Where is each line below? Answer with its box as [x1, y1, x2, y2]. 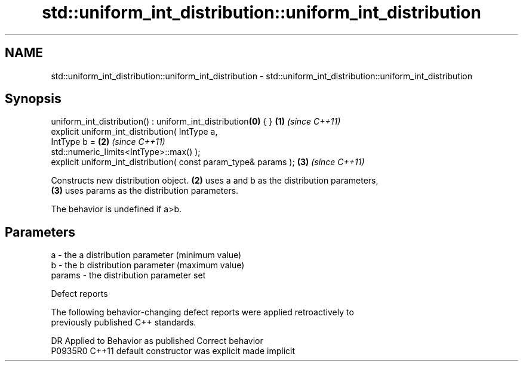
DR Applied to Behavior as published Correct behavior [51, 336, 263, 346]
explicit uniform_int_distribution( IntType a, [51, 126, 218, 137]
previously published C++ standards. [51, 317, 196, 328]
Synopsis [5, 91, 61, 107]
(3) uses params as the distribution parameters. [51, 185, 239, 196]
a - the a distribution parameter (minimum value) [51, 250, 242, 260]
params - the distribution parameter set [51, 270, 206, 281]
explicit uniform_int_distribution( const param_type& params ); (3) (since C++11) [51, 157, 365, 168]
